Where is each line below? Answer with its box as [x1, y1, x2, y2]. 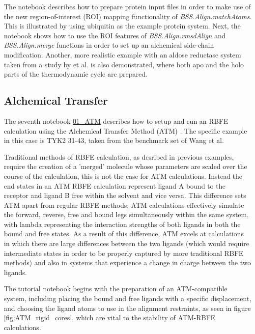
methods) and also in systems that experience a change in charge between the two [4, 257, 251, 268]
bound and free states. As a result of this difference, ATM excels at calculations [4, 228, 244, 239]
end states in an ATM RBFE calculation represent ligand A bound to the [4, 180, 226, 191]
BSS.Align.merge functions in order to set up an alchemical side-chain [4, 40, 214, 50]
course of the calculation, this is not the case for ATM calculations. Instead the [4, 170, 243, 181]
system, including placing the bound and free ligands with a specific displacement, [4, 293, 252, 304]
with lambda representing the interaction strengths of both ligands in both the [4, 219, 241, 229]
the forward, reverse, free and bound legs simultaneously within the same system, [4, 209, 249, 220]
